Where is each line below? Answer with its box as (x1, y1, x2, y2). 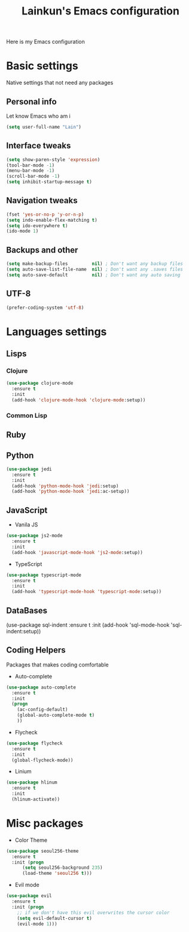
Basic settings (6, 59, 79, 73)
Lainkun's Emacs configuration (22, 4, 179, 18)
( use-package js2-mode (6, 533, 63, 539)
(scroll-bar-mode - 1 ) (6, 173, 60, 180)
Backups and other (6, 245, 78, 255)
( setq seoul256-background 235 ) (22, 865, 103, 871)
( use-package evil (6, 893, 52, 899)
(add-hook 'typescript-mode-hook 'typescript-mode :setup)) (11, 589, 162, 595)
